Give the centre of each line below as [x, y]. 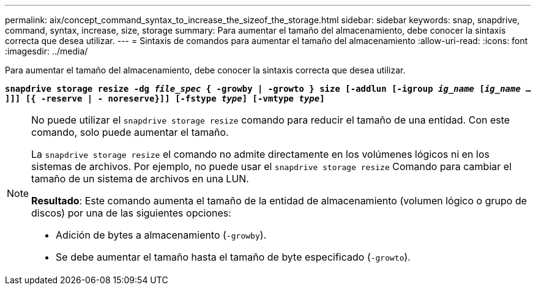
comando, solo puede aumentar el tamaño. [130, 132]
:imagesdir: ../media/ [47, 51]
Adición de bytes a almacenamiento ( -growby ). [161, 235]
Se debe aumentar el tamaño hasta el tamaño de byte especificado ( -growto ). [233, 257]
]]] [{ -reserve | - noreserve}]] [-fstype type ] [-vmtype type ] [165, 99]
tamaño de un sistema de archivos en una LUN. [140, 179]
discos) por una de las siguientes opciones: [131, 213]
